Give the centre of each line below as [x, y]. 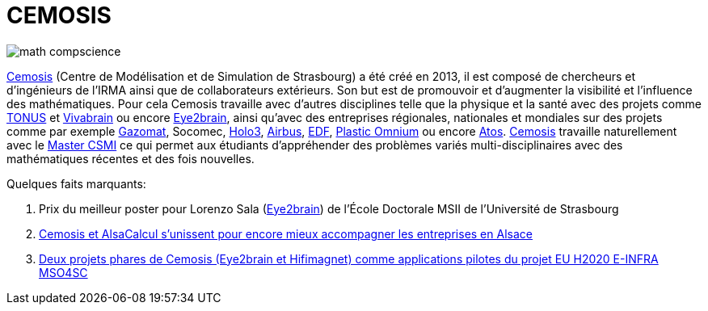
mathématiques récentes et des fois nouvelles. [131, 158]
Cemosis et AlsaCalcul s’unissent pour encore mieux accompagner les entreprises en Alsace [286, 233]
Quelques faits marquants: [76, 183]
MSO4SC [63, 272]
